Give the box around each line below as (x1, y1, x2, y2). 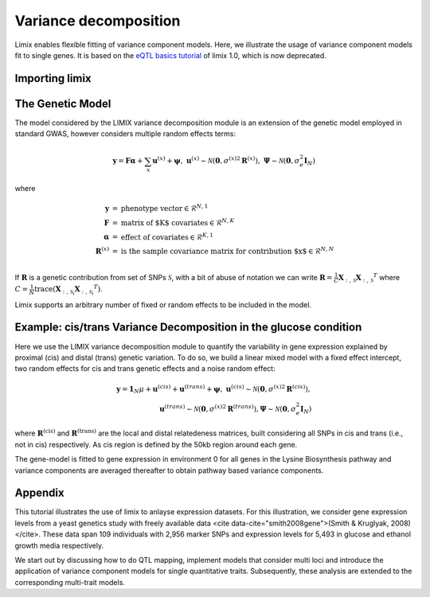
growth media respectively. (14, 540, 104, 550)
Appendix (14, 486, 64, 500)
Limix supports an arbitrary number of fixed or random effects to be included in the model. (14, 299, 312, 310)
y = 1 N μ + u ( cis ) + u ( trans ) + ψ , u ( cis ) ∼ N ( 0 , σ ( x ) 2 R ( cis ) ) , (115, 383, 311, 395)
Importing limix (14, 72, 92, 85)
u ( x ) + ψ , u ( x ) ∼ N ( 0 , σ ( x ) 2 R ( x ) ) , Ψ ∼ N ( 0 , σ (152, 155, 300, 166)
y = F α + (112, 156, 143, 166)
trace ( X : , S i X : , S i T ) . (34, 283, 103, 297)
